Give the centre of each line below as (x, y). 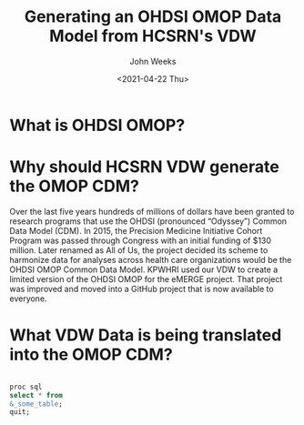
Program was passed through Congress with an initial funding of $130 (140, 240)
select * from (36, 395)
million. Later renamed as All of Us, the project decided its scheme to (139, 250)
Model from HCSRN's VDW (153, 36)
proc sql (26, 387)
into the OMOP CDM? (91, 354)
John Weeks (153, 61)
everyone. (28, 299)
